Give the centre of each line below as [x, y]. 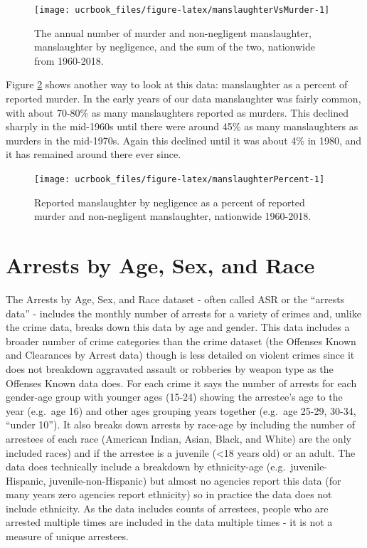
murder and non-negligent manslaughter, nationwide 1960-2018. [173, 216]
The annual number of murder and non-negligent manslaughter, [173, 32]
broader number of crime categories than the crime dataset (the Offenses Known [181, 341]
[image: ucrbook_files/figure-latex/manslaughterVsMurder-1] [182, 10]
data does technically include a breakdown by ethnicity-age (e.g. [146, 467]
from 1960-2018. [69, 60]
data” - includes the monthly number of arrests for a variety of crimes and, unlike [183, 313]
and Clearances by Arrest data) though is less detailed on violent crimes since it [180, 355]
